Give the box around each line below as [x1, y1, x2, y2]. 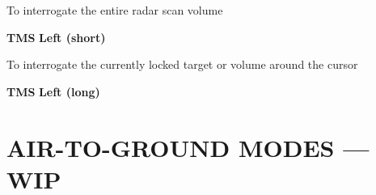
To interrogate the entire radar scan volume [6, 2, 223, 18]
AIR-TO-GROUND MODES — [6, 130, 370, 163]
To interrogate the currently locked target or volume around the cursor [6, 56, 358, 73]
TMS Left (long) [6, 83, 100, 100]
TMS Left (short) [6, 28, 106, 45]
